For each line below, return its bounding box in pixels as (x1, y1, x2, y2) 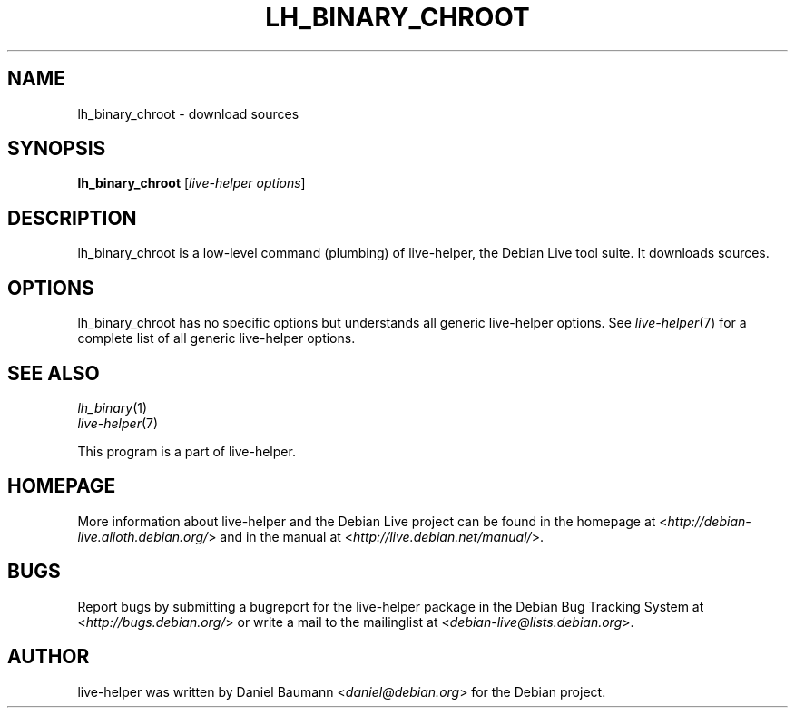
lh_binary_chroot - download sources (77, 105, 299, 122)
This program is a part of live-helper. (77, 443, 296, 459)
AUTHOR (7, 645, 90, 669)
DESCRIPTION (7, 206, 137, 230)
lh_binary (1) (77, 399, 148, 416)
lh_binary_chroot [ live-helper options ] (77, 175, 306, 191)
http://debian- (667, 513, 751, 529)
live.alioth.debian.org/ (77, 528, 209, 544)
